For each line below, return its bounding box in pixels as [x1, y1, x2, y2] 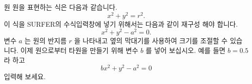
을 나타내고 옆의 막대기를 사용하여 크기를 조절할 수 [74, 35, 228, 46]
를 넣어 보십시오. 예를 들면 [145, 45, 226, 55]
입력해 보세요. [4, 71, 46, 82]
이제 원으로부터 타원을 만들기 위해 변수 [20, 45, 138, 55]
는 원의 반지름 [24, 35, 67, 46]
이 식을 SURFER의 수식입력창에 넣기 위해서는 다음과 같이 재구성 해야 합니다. [4, 18, 238, 29]
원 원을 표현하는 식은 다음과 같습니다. [4, 2, 118, 12]
